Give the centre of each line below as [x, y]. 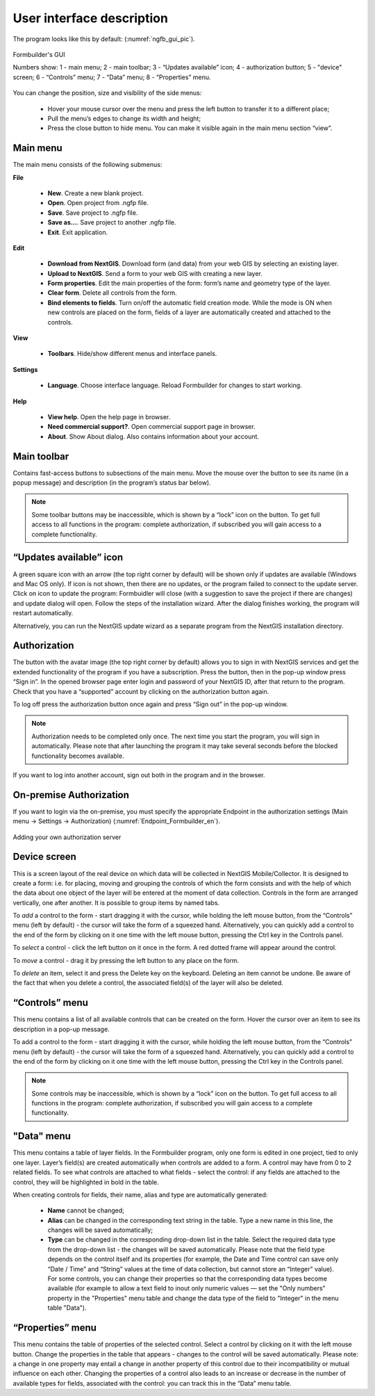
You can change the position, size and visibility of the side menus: [107, 93]
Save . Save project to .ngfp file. [93, 213]
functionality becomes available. [78, 756]
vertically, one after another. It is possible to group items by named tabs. [116, 902]
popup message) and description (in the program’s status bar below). [112, 482]
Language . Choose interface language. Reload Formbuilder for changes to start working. [175, 385]
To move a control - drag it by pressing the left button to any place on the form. [126, 960]
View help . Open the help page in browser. [109, 417]
